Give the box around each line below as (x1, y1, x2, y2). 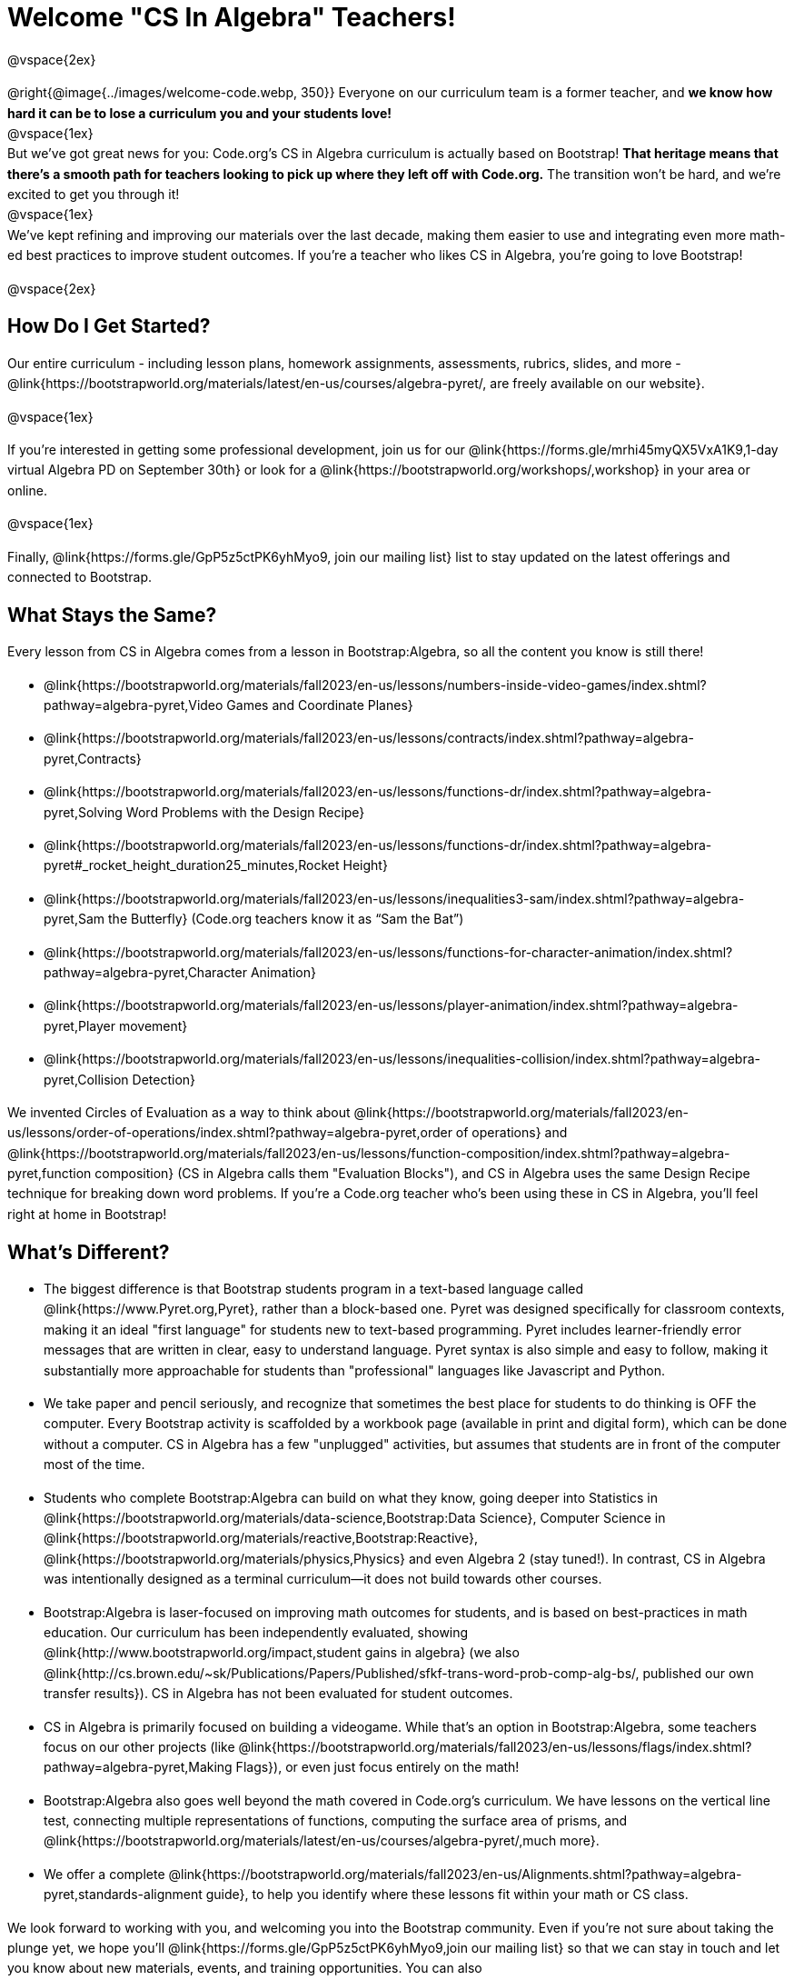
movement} (118, 1017, 188, 1034)
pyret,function (7, 1165, 92, 1182)
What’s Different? (7, 1240, 170, 1264)
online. (7, 482, 47, 498)
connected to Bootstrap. (7, 569, 153, 585)
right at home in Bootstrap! (7, 1205, 167, 1222)
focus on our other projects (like (44, 1738, 235, 1755)
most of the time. (44, 1456, 145, 1473)
